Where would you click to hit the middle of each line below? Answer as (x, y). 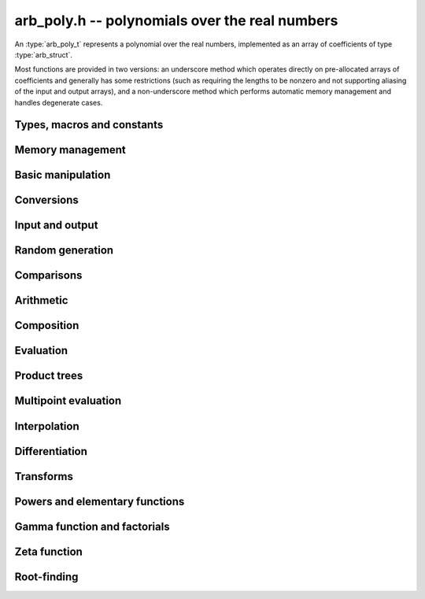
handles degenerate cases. (59, 102)
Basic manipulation (63, 175)
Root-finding (46, 577)
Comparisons (48, 275)
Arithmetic (41, 300)
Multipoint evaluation (68, 401)
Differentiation (51, 451)
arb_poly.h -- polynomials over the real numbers (176, 20)
